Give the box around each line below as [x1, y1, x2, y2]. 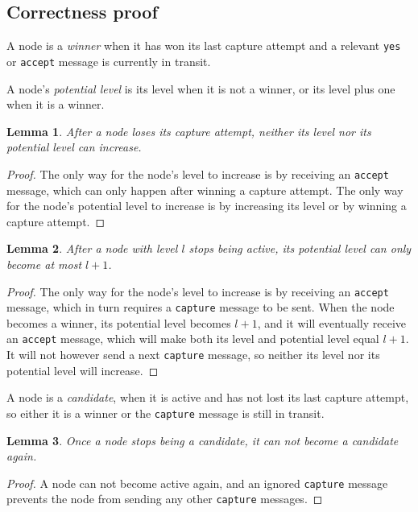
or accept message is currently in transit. [6, 52, 211, 69]
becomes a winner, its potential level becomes [6, 314, 231, 331]
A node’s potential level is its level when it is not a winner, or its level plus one [6, 80, 395, 97]
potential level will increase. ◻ [6, 361, 159, 378]
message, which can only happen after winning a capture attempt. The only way [6, 181, 404, 198]
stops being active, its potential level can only [188, 240, 412, 257]
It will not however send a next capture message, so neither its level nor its [6, 346, 380, 363]
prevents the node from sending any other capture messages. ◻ [6, 490, 323, 507]
